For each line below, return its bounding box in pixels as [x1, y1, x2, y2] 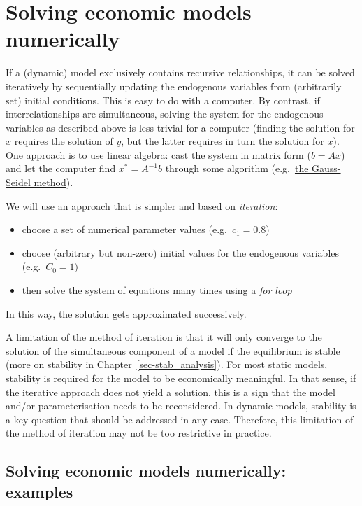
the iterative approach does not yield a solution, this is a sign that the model [6, 384, 335, 399]
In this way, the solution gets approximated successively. [6, 306, 247, 321]
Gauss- [312, 161, 341, 176]
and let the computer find [6, 161, 116, 176]
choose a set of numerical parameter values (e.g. [22, 222, 227, 237]
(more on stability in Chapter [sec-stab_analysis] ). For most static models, [6, 357, 328, 372]
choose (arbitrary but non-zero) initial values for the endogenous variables [22, 245, 340, 260]
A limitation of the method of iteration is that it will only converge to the [6, 330, 322, 344]
